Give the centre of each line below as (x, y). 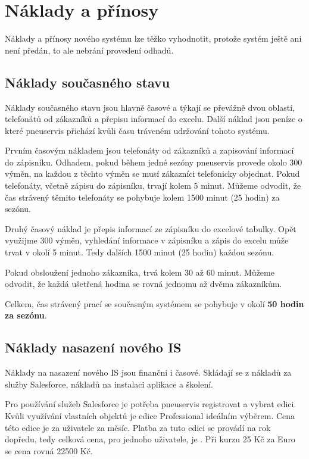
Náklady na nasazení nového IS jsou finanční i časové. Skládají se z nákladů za (148, 372)
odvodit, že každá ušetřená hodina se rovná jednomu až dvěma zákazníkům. (143, 284)
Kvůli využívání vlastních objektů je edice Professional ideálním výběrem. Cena (150, 416)
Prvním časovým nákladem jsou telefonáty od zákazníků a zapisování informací (149, 150)
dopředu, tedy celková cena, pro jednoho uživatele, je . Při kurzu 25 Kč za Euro (150, 439)
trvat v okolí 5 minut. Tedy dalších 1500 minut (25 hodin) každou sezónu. (140, 252)
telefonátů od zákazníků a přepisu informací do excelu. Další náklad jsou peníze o (154, 119)
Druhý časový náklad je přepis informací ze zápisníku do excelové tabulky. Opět (151, 228)
